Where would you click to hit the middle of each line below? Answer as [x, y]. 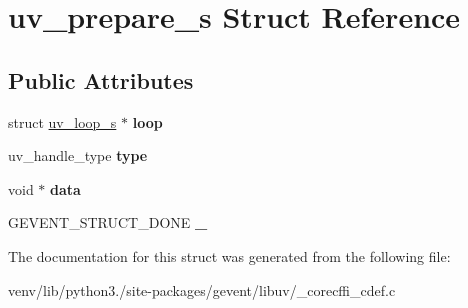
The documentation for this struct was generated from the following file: [229, 255]
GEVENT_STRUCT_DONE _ [108, 222]
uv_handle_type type [78, 155]
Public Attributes [101, 79]
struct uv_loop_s [62, 121]
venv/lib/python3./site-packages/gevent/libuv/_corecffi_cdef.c [202, 289]
